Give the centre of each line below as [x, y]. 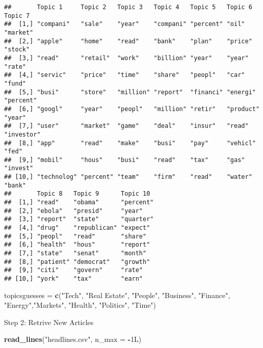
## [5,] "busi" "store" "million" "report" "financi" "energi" [130, 92]
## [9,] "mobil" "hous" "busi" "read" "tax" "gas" [125, 160]
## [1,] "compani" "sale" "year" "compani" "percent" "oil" [125, 24]
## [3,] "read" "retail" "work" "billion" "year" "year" [126, 58]
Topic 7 [17, 16]
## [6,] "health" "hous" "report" [77, 245]
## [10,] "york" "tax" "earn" [74, 279]
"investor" [22, 134]
